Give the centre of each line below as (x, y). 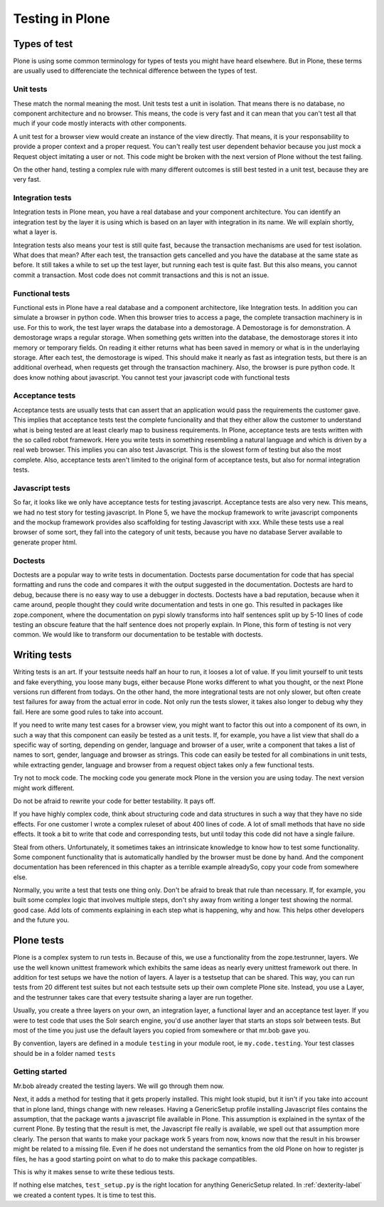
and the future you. (41, 920)
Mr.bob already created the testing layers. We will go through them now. (119, 1086)
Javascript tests (42, 488)
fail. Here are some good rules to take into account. (88, 712)
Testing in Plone (62, 19)
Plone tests (38, 941)
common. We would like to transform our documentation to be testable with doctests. (138, 635)
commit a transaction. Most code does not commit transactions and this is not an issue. (141, 275)
